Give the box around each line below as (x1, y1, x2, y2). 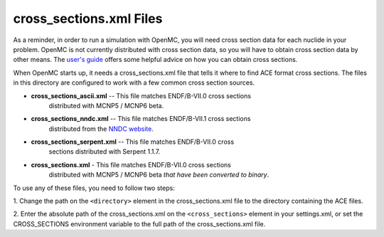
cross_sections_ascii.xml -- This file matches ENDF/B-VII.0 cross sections (31, 91, 252, 100)
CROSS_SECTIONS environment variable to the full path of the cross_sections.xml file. (13, 219, 266, 228)
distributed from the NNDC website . (48, 125, 154, 133)
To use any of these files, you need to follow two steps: (13, 184, 176, 192)
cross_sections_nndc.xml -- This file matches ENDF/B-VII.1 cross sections (31, 115, 251, 123)
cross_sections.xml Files (13, 11, 163, 26)
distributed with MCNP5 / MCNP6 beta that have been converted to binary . (48, 171, 270, 179)
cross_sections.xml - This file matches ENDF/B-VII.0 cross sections (31, 160, 231, 169)
